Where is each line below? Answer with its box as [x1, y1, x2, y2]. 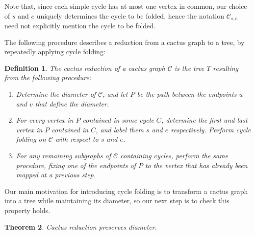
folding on [16, 134, 46, 144]
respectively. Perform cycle [171, 124, 251, 134]
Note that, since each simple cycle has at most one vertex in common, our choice [4, 1, 247, 11]
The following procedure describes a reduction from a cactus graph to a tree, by [4, 37, 245, 47]
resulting [213, 63, 239, 73]
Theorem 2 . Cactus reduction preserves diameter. [4, 221, 157, 232]
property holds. [4, 205, 51, 215]
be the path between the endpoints [137, 89, 237, 99]
